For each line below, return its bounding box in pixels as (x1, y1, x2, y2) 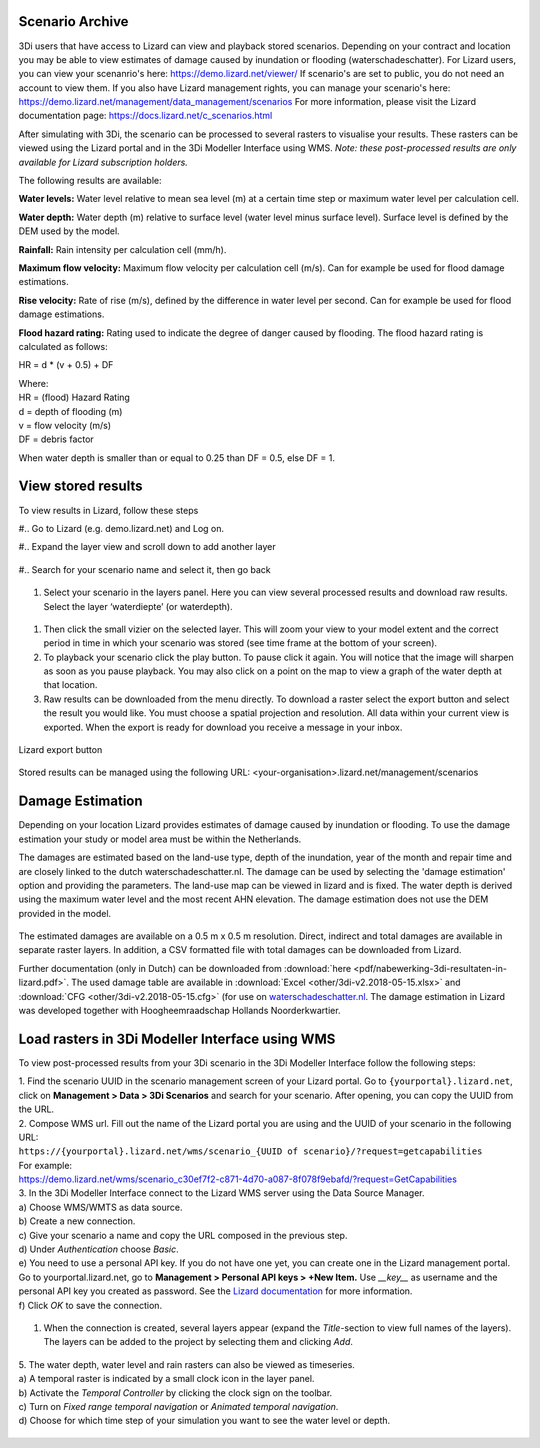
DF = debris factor (18, 433, 94, 445)
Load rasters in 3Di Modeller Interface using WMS (18, 1030, 336, 1047)
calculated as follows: (18, 340, 109, 352)
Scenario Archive (18, 13, 129, 30)
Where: (18, 377, 49, 389)
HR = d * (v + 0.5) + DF (18, 359, 114, 371)
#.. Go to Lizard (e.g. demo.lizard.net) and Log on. (18, 522, 225, 534)
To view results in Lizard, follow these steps (18, 504, 199, 516)
